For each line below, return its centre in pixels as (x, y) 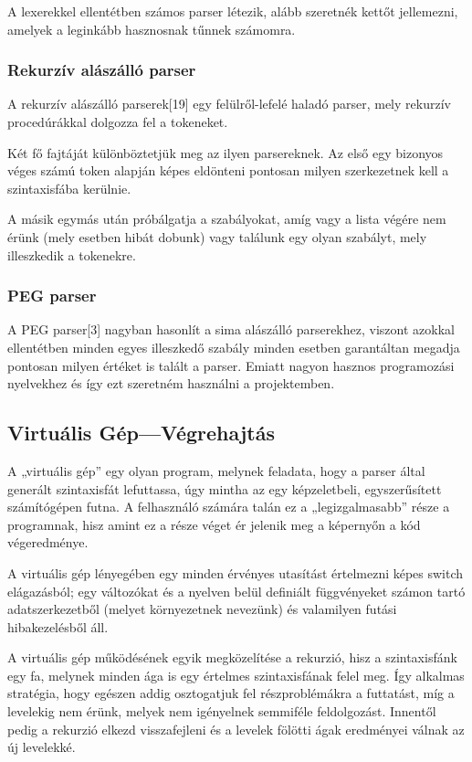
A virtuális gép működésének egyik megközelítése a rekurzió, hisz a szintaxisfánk (232, 657)
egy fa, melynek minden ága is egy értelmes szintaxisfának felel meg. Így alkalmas (236, 675)
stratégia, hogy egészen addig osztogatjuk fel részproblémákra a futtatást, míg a (231, 693)
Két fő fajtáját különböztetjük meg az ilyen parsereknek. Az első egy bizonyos (226, 152)
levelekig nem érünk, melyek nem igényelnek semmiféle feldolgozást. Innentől (222, 711)
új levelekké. (42, 747)
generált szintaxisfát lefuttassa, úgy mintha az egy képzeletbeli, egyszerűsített (225, 488)
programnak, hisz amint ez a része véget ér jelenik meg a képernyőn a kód (214, 524)
